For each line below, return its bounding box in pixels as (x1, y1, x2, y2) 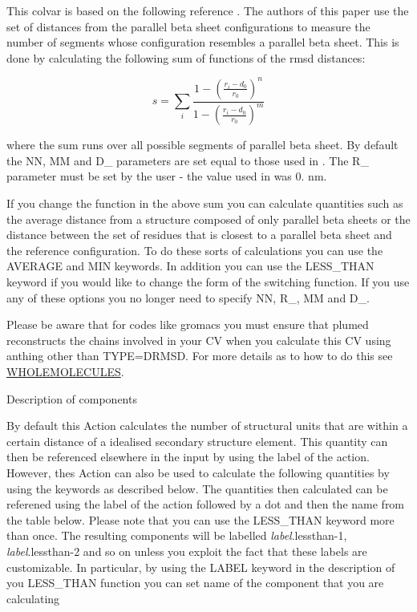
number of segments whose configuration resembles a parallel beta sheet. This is (6, 34, 399, 51)
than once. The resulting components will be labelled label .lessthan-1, (6, 527, 347, 544)
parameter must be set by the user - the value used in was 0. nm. (6, 168, 327, 184)
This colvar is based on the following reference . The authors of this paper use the (6, 2, 409, 18)
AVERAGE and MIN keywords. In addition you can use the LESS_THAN (6, 257, 374, 274)
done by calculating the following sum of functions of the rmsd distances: (6, 49, 366, 66)
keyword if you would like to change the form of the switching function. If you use (6, 274, 410, 290)
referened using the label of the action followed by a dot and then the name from (6, 496, 405, 513)
